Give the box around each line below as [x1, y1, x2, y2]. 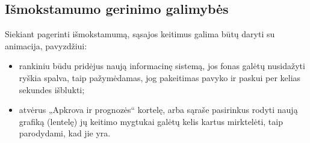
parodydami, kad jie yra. [19, 127, 111, 139]
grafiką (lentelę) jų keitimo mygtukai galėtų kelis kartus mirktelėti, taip [19, 115, 283, 127]
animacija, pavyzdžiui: [5, 39, 87, 52]
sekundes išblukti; [19, 83, 85, 96]
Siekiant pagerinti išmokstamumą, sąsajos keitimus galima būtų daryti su [5, 28, 275, 40]
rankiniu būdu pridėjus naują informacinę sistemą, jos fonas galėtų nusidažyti [19, 59, 305, 72]
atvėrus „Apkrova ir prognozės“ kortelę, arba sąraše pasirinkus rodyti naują [19, 103, 298, 116]
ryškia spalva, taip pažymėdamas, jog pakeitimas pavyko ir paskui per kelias [19, 71, 301, 84]
